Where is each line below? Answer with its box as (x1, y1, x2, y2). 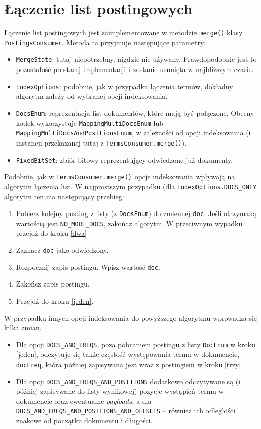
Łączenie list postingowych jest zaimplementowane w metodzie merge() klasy (4, 27, 243, 38)
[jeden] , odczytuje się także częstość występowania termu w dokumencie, (16, 349, 240, 360)
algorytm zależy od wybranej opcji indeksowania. (16, 91, 168, 101)
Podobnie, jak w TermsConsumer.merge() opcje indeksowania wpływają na (4, 171, 235, 182)
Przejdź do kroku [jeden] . (16, 295, 94, 306)
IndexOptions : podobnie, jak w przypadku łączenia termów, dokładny (16, 81, 233, 91)
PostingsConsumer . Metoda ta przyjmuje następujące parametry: (4, 37, 206, 47)
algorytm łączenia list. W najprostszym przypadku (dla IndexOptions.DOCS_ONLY (4, 181, 257, 191)
